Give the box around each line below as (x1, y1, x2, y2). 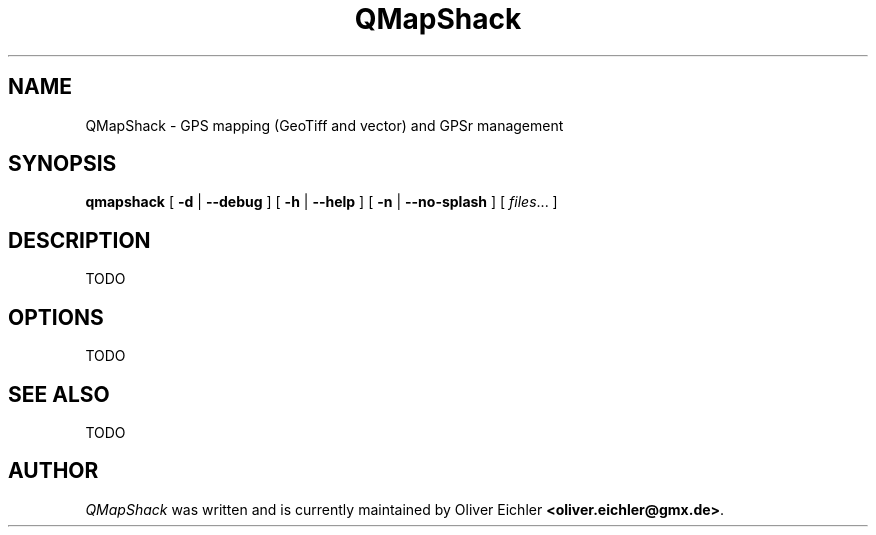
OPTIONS (8, 304, 104, 330)
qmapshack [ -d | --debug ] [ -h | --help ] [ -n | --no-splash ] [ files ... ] (85, 193, 558, 211)
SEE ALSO (8, 381, 110, 407)
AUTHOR (8, 458, 99, 484)
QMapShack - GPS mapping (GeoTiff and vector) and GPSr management (85, 116, 564, 134)
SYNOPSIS (8, 151, 117, 177)
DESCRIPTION (8, 227, 151, 253)
